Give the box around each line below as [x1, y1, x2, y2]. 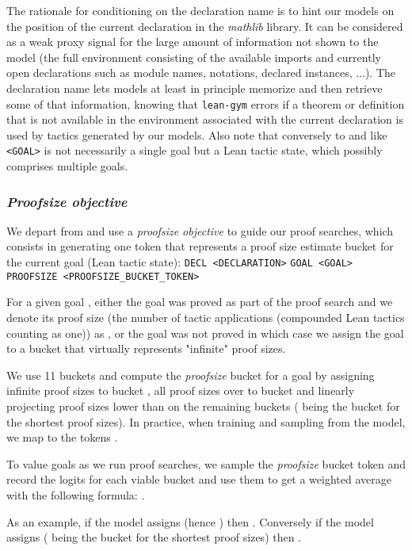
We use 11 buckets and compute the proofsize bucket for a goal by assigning [6, 366, 375, 383]
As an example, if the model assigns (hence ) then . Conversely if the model [6, 513, 374, 530]
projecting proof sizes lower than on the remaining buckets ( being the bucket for [6, 397, 400, 414]
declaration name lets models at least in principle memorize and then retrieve [6, 79, 383, 96]
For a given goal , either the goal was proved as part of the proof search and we [6, 293, 393, 310]
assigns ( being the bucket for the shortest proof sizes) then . [6, 529, 302, 545]
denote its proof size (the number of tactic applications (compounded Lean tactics [6, 308, 405, 325]
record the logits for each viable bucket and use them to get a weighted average [6, 471, 391, 488]
